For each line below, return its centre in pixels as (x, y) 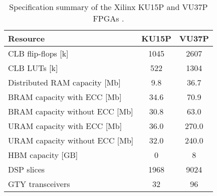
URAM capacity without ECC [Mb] (71, 140)
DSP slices (27, 169)
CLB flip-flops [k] (38, 53)
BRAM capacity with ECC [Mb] (65, 97)
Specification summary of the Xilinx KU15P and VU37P (109, 7)
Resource (27, 38)
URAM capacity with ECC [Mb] (65, 126)
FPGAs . (109, 18)
